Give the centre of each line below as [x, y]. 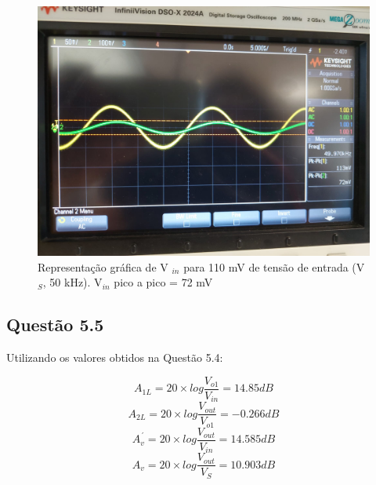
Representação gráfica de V [103, 266]
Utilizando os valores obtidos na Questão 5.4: [115, 357]
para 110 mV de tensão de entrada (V [274, 266]
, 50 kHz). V [72, 282]
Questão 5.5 [55, 325]
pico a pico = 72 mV [163, 282]
